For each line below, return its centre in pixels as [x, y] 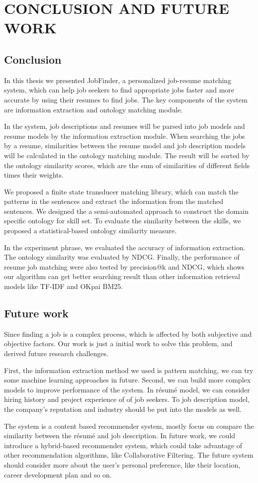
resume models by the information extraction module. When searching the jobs [125, 136]
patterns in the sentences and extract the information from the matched [114, 201]
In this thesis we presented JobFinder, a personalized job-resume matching [118, 80]
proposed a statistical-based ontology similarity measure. [90, 231]
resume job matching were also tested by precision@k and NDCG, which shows [124, 266]
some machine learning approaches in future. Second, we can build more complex [128, 380]
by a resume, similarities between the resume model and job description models [125, 145]
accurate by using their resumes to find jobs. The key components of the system [126, 99]
